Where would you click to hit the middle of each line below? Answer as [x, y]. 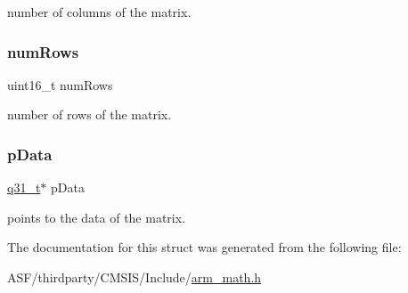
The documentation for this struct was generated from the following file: [204, 247]
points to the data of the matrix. [97, 217]
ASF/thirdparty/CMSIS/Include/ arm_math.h [135, 277]
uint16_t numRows [60, 84]
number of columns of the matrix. [99, 12]
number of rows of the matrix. [90, 114]
